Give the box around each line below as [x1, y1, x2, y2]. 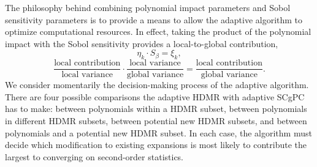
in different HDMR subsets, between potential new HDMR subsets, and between [5, 114, 307, 127]
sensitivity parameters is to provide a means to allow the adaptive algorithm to [5, 13, 303, 26]
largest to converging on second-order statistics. [5, 150, 184, 163]
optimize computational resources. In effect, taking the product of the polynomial [5, 25, 311, 38]
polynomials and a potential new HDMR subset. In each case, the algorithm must [5, 126, 312, 139]
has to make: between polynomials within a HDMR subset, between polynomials [5, 102, 307, 115]
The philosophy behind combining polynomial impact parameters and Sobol [5, 1, 291, 13]
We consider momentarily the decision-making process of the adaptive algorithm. [5, 78, 309, 91]
